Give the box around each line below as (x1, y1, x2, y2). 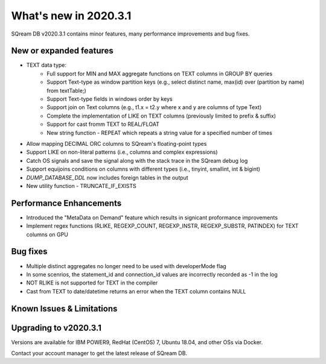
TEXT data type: (26, 61, 66, 69)
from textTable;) (46, 87, 87, 94)
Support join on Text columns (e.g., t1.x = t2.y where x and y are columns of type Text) (46, 104, 262, 111)
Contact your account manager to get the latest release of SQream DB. (11, 350, 187, 357)
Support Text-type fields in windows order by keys (46, 95, 173, 102)
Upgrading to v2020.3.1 (11, 322, 102, 333)
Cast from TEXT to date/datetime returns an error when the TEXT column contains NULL (26, 287, 246, 295)
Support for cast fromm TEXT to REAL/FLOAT (46, 121, 159, 128)
